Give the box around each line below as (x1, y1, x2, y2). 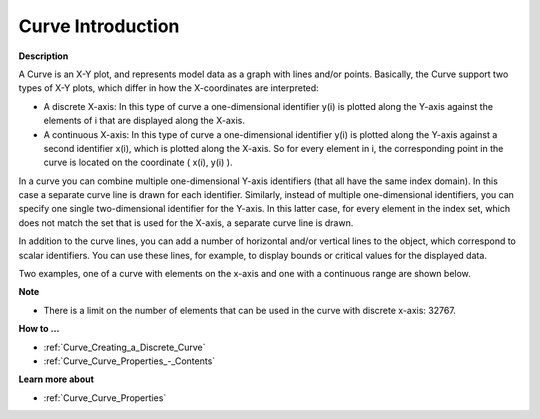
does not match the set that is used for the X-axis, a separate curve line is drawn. (18, 216, 354, 229)
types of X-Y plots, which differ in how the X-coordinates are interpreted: (18, 82, 319, 94)
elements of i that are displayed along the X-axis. (43, 115, 245, 127)
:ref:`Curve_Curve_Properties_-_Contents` (43, 355, 216, 367)
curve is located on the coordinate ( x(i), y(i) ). (43, 156, 233, 169)
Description (18, 50, 69, 62)
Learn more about (18, 373, 95, 385)
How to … (18, 323, 60, 335)
